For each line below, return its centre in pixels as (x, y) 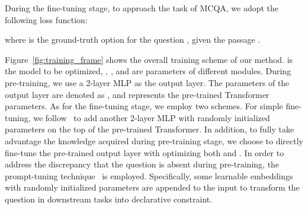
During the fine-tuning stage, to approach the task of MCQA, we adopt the (142, 8)
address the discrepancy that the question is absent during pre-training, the (142, 164)
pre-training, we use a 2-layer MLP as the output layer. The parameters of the (147, 82)
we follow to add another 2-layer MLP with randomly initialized (152, 117)
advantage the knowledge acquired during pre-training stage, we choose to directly (154, 140)
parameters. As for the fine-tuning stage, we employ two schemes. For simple (144, 106)
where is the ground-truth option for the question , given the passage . (133, 39)
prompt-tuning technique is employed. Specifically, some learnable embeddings (149, 175)
